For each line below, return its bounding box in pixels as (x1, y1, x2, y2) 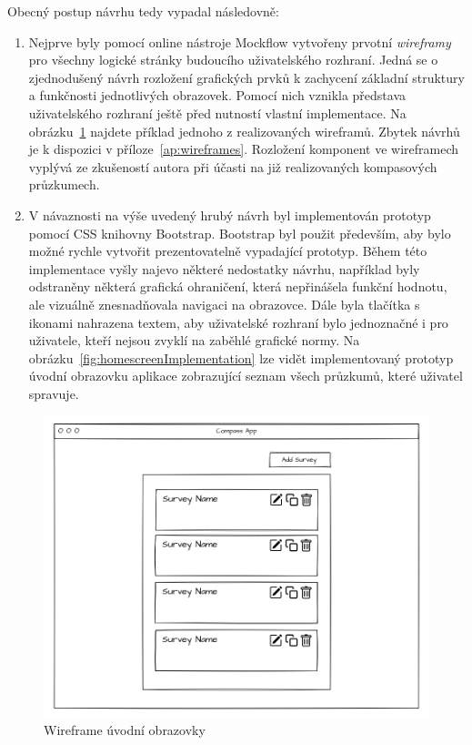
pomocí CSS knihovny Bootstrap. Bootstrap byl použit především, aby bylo (28, 223, 451, 242)
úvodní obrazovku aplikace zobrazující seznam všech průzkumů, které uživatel (28, 366, 463, 385)
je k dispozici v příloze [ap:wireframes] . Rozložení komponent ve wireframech (28, 139, 459, 158)
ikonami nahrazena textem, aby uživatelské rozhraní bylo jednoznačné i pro (28, 312, 448, 332)
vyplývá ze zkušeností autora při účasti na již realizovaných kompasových (28, 157, 437, 176)
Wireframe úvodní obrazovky (44, 719, 206, 739)
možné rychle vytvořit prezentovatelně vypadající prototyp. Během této (28, 241, 427, 260)
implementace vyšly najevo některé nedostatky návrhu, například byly (28, 259, 420, 278)
